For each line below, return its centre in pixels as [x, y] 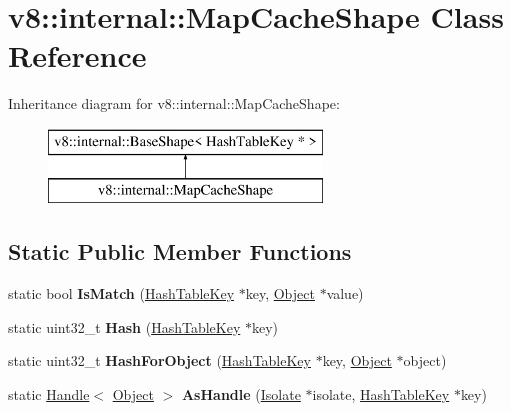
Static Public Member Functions [180, 251]
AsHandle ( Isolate [241, 394]
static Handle [49, 394]
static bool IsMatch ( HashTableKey [121, 293]
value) [345, 293]
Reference [77, 55]
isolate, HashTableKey [381, 394]
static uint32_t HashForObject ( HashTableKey [159, 360]
